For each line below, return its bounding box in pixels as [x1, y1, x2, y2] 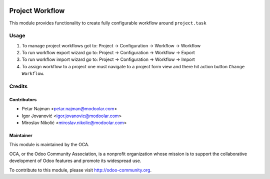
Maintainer [9, 132, 32, 138]
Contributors [9, 96, 37, 102]
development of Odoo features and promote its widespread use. [9, 158, 141, 164]
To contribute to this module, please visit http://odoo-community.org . [9, 167, 152, 173]
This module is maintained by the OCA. [9, 142, 89, 148]
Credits [9, 83, 27, 90]
